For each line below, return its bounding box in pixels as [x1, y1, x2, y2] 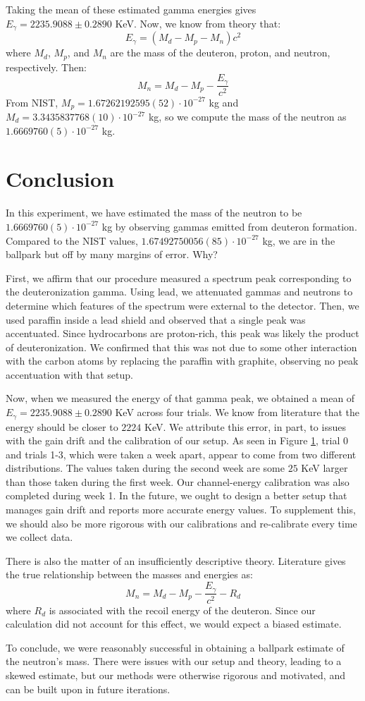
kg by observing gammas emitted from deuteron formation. [101, 219, 357, 233]
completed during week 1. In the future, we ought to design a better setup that [6, 488, 347, 503]
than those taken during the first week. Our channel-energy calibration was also [6, 474, 349, 489]
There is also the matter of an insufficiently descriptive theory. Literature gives [6, 553, 346, 568]
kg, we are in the [262, 233, 335, 248]
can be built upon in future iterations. [6, 681, 171, 696]
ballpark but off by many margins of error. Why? [6, 247, 218, 262]
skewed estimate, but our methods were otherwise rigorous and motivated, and [6, 667, 345, 682]
